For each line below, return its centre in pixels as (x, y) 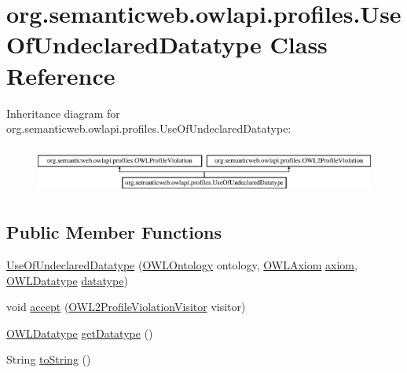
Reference (61, 75)
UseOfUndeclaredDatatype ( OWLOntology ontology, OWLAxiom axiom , (182, 265)
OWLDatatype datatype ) (67, 280)
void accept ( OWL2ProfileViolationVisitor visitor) (126, 307)
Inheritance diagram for (63, 113)
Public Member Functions (114, 232)
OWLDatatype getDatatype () (80, 333)
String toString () (49, 359)
